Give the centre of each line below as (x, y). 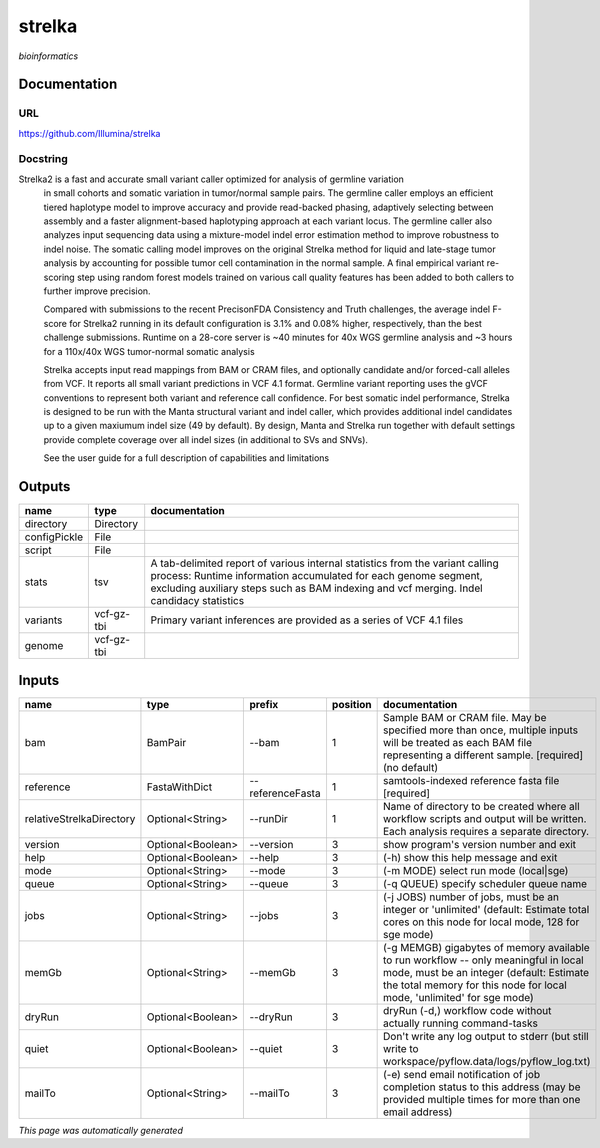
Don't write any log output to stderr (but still (485, 1036)
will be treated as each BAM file (457, 742)
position (351, 704)
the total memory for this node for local (474, 985)
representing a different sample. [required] (483, 755)
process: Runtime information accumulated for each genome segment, (317, 576)
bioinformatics (48, 56)
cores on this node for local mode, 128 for (481, 922)
